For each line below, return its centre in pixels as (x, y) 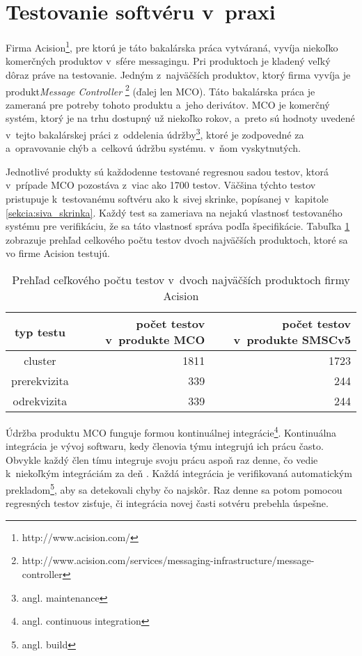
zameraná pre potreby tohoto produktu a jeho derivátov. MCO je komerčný (168, 104)
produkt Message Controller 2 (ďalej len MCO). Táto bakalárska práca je (160, 90)
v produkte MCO (155, 339)
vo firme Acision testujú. (58, 253)
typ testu (40, 331)
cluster (40, 360)
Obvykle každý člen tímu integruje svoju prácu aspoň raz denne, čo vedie (162, 459)
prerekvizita (40, 381)
